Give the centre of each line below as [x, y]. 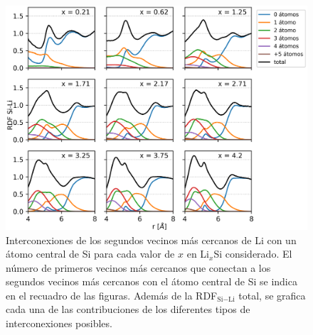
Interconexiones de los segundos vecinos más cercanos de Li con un [151, 240]
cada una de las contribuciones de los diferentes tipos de [128, 309]
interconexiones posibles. [59, 323]
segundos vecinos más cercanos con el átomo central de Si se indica [152, 281]
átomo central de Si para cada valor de [90, 254]
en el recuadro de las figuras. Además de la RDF [112, 295]
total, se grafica [272, 295]
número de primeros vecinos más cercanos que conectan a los [138, 267]
